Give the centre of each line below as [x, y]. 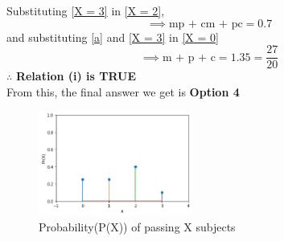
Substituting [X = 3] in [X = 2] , [86, 10]
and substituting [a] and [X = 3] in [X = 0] [113, 37]
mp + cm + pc [206, 24]
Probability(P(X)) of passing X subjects [137, 227]
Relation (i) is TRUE [76, 76]
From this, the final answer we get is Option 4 [123, 91]
